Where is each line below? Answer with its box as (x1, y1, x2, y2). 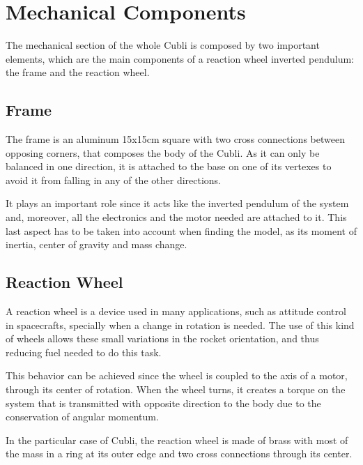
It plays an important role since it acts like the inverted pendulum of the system (6, 196, 349, 211)
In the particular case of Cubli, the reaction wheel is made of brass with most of (6, 432, 348, 447)
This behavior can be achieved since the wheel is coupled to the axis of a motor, (6, 368, 348, 383)
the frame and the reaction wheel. (6, 65, 150, 79)
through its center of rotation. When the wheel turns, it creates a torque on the (6, 382, 346, 397)
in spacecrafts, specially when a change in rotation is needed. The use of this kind (6, 317, 355, 332)
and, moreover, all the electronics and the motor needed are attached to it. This (6, 210, 347, 224)
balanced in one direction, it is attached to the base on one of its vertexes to (6, 159, 332, 174)
